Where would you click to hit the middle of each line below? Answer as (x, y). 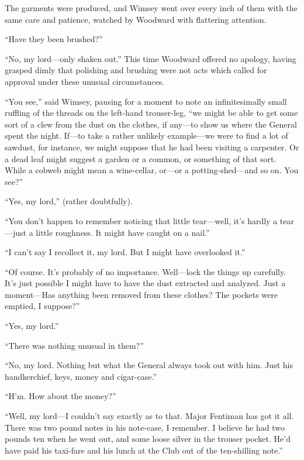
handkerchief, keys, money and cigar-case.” (81, 376)
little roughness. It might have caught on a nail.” (123, 232)
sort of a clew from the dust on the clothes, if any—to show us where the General (151, 124)
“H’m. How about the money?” (61, 396)
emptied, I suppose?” (42, 306)
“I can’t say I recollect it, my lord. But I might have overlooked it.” (125, 252)
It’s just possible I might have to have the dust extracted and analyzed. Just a (145, 283)
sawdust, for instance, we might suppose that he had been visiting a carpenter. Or (152, 147)
